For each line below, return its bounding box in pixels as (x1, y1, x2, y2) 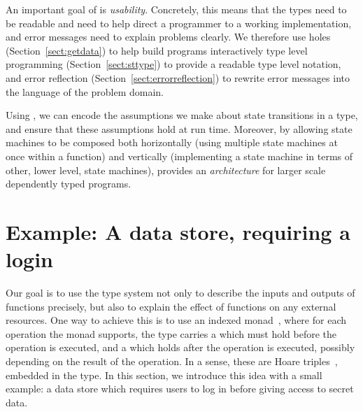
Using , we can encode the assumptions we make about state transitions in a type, (6, 108, 358, 122)
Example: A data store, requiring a (6, 217, 350, 246)
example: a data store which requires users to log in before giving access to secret (6, 381, 354, 396)
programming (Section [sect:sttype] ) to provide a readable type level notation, (6, 57, 341, 71)
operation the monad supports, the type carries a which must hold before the (6, 326, 337, 341)
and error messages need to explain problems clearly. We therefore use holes (6, 29, 331, 44)
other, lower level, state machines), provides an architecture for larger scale (6, 162, 326, 177)
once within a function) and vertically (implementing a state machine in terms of (6, 148, 353, 163)
